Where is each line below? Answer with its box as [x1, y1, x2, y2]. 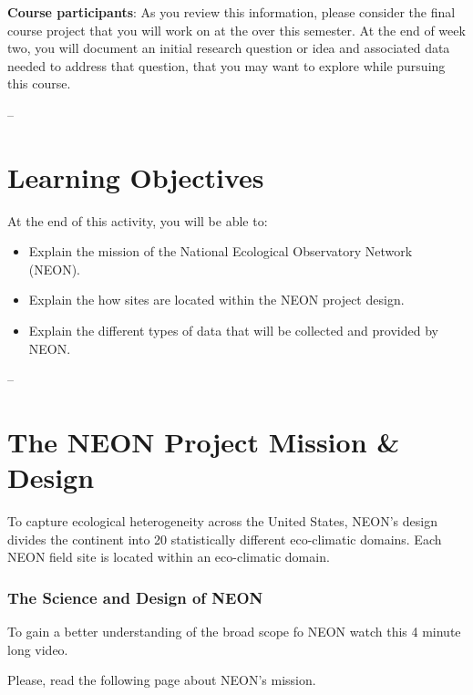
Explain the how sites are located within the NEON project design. [28, 290, 405, 309]
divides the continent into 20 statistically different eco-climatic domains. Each [7, 529, 442, 548]
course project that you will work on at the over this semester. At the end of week [7, 20, 466, 39]
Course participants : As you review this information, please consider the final [7, 3, 456, 21]
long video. [7, 639, 68, 659]
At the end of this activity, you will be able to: [7, 211, 268, 230]
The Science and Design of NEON [7, 586, 263, 608]
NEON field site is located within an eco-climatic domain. [7, 547, 330, 566]
